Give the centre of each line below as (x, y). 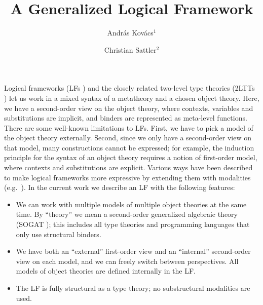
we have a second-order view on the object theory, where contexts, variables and (129, 108)
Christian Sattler (130, 49)
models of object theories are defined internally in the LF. (106, 271)
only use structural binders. (59, 234)
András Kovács (130, 33)
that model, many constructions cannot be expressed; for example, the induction (129, 147)
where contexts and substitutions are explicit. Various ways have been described (128, 167)
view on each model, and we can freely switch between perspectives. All (127, 261)
